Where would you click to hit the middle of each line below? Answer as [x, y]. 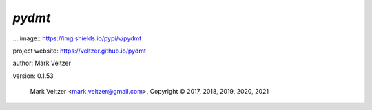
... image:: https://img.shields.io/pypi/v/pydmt [77, 38]
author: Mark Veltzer [42, 63]
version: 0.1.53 [33, 76]
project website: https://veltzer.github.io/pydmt [79, 51]
